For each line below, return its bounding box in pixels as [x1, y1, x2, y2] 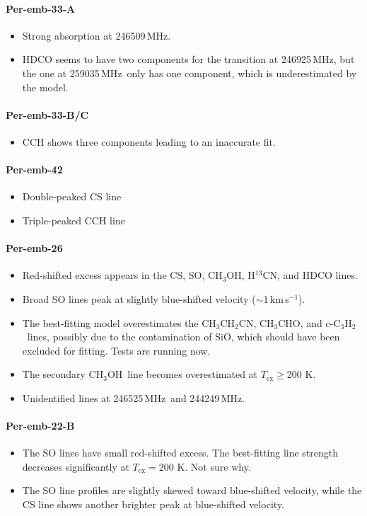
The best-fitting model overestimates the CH [22, 315, 216, 330]
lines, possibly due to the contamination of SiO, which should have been [27, 329, 340, 344]
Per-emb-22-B [6, 418, 75, 433]
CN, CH [238, 315, 274, 330]
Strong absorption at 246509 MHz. [22, 28, 171, 42]
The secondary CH [22, 367, 104, 382]
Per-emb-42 [6, 162, 63, 177]
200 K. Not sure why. [158, 459, 251, 474]
